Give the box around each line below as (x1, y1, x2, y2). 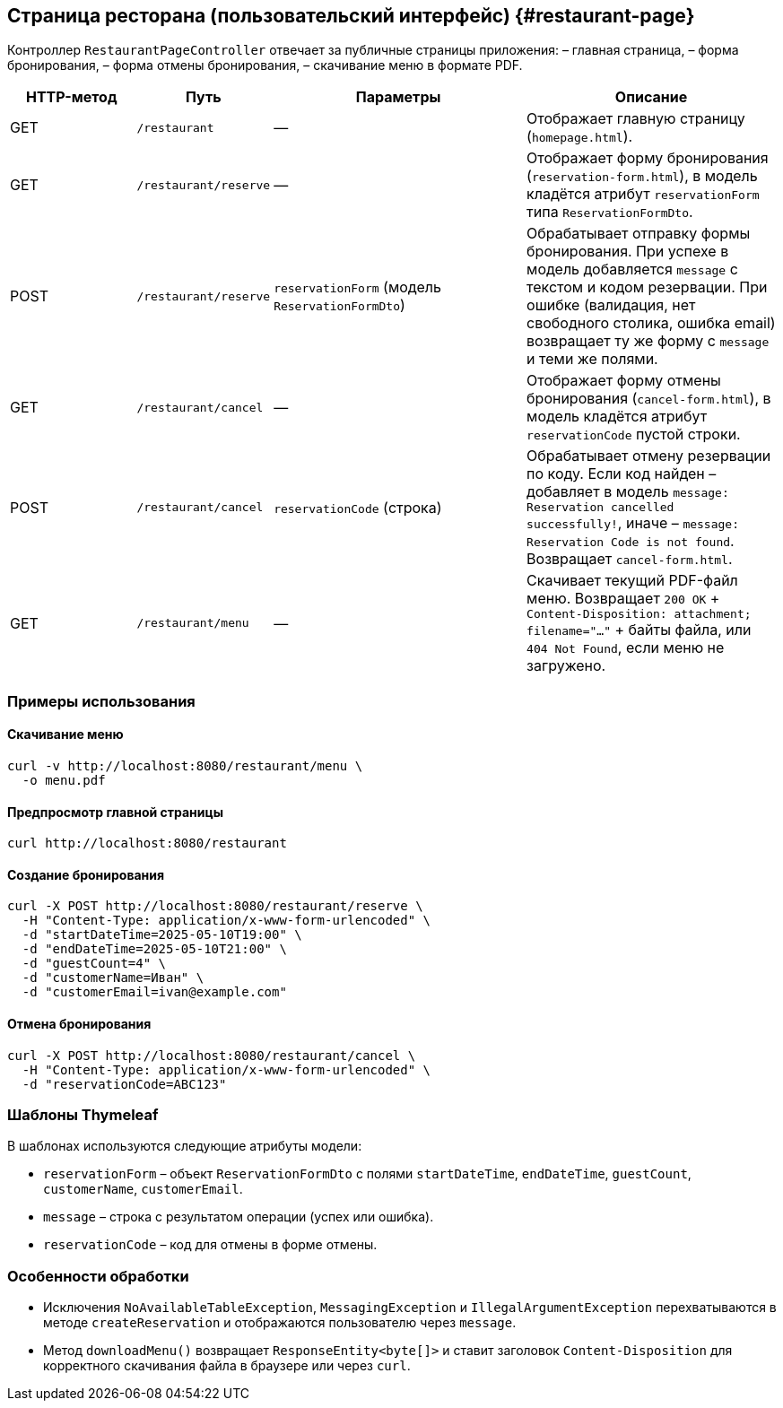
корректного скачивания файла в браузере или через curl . (43, 1358, 411, 1374)
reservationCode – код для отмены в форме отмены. (43, 1237, 378, 1253)
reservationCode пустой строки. (526, 425, 741, 444)
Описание (614, 88, 688, 107)
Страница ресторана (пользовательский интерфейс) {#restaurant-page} (7, 4, 695, 27)
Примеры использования (7, 691, 196, 710)
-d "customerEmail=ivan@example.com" (22, 985, 287, 1000)
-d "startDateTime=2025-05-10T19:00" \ (22, 927, 302, 943)
